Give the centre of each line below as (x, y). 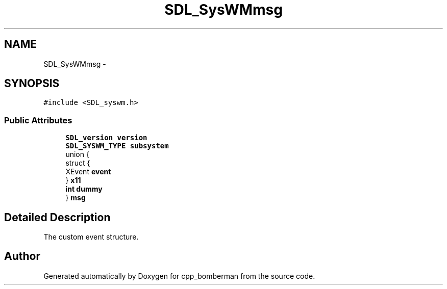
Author (22, 256)
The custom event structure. (91, 237)
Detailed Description (57, 217)
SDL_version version (106, 138)
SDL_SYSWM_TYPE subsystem (117, 146)
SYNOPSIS (32, 84)
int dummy (84, 189)
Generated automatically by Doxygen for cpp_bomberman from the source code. (179, 276)
